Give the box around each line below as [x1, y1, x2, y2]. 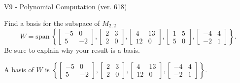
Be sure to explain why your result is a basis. [4, 45, 140, 55]
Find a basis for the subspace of [4, 18, 100, 28]
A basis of [4, 64, 34, 74]
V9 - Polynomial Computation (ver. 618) [4, 1, 127, 11]
